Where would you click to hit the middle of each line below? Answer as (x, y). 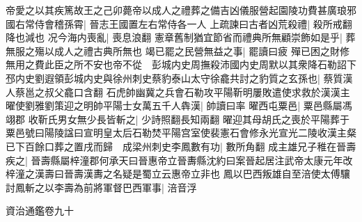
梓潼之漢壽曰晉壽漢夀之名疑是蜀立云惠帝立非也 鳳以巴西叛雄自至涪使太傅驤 (178, 174)
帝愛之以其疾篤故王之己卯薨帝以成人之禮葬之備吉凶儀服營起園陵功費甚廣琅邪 (181, 10)
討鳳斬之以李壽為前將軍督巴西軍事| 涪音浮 (101, 187)
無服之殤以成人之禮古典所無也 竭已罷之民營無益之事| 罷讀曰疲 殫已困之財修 (178, 50)
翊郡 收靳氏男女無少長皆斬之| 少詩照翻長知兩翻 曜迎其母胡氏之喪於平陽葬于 (178, 119)
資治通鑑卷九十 (40, 211)
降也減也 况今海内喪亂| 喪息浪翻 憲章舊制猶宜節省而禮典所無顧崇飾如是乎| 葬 (181, 37)
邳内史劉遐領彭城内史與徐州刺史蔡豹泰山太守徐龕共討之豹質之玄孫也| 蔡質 (174, 78)
